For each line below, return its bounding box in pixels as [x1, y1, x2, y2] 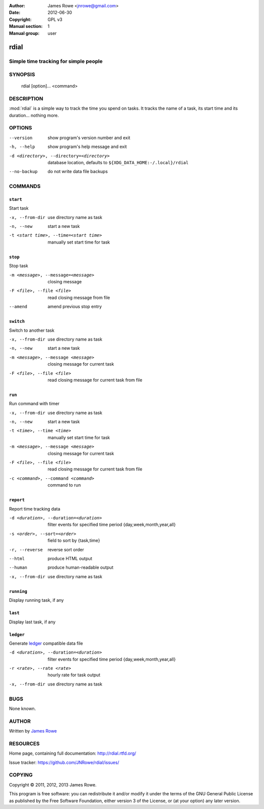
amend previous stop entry [47, 304, 102, 310]
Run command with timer [9, 401, 60, 407]
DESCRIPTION [9, 95, 44, 102]
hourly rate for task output [47, 672, 100, 678]
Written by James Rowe [9, 728, 57, 734]
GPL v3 [47, 16, 63, 22]
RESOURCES [9, 740, 40, 747]
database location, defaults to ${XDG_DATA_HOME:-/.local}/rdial [47, 159, 189, 165]
